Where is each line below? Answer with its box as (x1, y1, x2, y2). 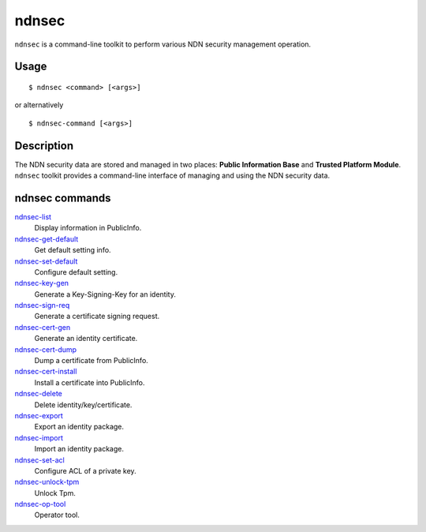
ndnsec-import (14, 433, 63, 442)
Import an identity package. (34, 444, 124, 454)
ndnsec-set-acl (14, 455, 65, 465)
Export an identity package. (34, 422, 125, 432)
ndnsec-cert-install (14, 367, 77, 377)
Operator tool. (34, 510, 80, 520)
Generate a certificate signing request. (34, 312, 160, 321)
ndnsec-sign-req (14, 301, 70, 310)
